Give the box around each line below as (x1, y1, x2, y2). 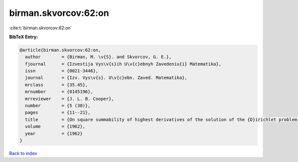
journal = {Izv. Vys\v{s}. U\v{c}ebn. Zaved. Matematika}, (25, 75, 188, 81)
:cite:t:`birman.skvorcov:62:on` (9, 25, 72, 31)
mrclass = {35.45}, (25, 82, 88, 87)
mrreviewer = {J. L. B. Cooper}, (25, 96, 114, 101)
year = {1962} (25, 131, 83, 136)
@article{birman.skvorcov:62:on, (19, 47, 101, 53)
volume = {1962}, (25, 124, 85, 129)
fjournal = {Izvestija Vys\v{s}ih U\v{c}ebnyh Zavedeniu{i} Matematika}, (25, 61, 222, 67)
